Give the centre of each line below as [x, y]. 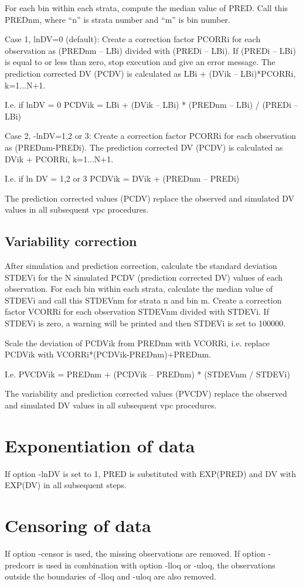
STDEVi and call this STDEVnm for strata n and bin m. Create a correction [143, 300]
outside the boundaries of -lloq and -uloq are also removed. [110, 576]
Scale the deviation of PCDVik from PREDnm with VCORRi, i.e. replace [137, 343]
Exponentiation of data [100, 445]
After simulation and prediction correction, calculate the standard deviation [141, 266]
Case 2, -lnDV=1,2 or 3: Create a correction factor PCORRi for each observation [150, 136]
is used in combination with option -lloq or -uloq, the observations [156, 565]
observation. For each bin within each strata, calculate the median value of [139, 289]
